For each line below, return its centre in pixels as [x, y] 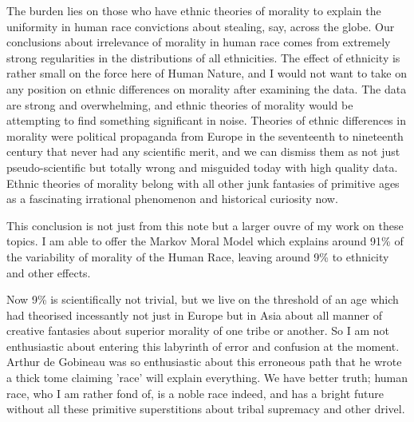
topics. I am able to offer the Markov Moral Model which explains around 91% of [205, 241]
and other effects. [49, 272]
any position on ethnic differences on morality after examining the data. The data [207, 88]
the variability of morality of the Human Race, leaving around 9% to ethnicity [198, 256]
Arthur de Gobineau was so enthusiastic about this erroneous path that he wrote [204, 362]
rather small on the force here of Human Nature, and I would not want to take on [207, 73]
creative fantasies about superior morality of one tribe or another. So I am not [198, 330]
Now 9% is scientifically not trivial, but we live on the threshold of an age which [203, 299]
